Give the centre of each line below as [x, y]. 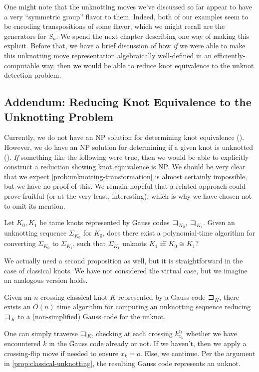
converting [20, 243]
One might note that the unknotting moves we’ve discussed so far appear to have [128, 6]
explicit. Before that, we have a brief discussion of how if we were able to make [125, 46]
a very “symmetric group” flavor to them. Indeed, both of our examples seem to [126, 16]
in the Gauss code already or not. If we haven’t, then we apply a [148, 343]
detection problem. [33, 75]
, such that [89, 243]
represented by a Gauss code [162, 297]
